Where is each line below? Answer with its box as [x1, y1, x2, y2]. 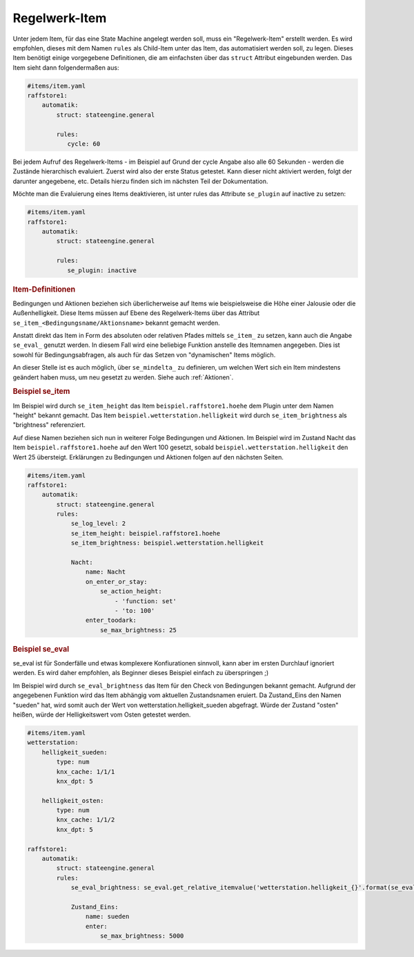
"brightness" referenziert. [12, 421, 86, 429]
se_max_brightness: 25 [100, 626, 177, 634]
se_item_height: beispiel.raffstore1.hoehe [70, 529, 221, 537]
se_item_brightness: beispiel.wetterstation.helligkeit [70, 539, 264, 547]
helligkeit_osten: [41, 797, 104, 804]
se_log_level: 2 [70, 520, 126, 528]
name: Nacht [85, 568, 126, 576]
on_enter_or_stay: [85, 578, 148, 585]
